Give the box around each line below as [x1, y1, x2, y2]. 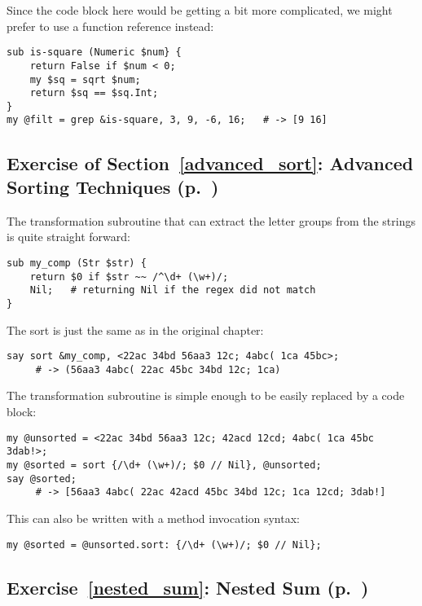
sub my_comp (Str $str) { [7, 257, 147, 269]
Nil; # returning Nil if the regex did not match [29, 284, 316, 296]
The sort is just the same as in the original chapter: [7, 321, 264, 338]
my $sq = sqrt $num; [29, 73, 141, 86]
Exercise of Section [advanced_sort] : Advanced [7, 150, 414, 175]
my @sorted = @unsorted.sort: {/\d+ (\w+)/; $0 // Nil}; [7, 538, 322, 551]
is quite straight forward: [7, 228, 130, 245]
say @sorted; [7, 472, 77, 485]
